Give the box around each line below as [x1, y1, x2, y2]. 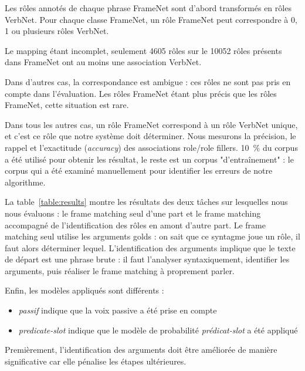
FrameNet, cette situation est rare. [5, 99, 129, 111]
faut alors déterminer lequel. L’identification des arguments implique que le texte [5, 241, 296, 254]
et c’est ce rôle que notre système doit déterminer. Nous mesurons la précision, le [5, 130, 296, 142]
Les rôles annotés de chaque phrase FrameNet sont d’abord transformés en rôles [5, 2, 292, 14]
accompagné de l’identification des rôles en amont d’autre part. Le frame [5, 218, 266, 231]
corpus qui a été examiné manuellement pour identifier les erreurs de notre [5, 164, 273, 177]
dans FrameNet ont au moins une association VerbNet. [5, 56, 202, 68]
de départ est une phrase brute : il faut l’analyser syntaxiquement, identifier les [5, 253, 290, 265]
